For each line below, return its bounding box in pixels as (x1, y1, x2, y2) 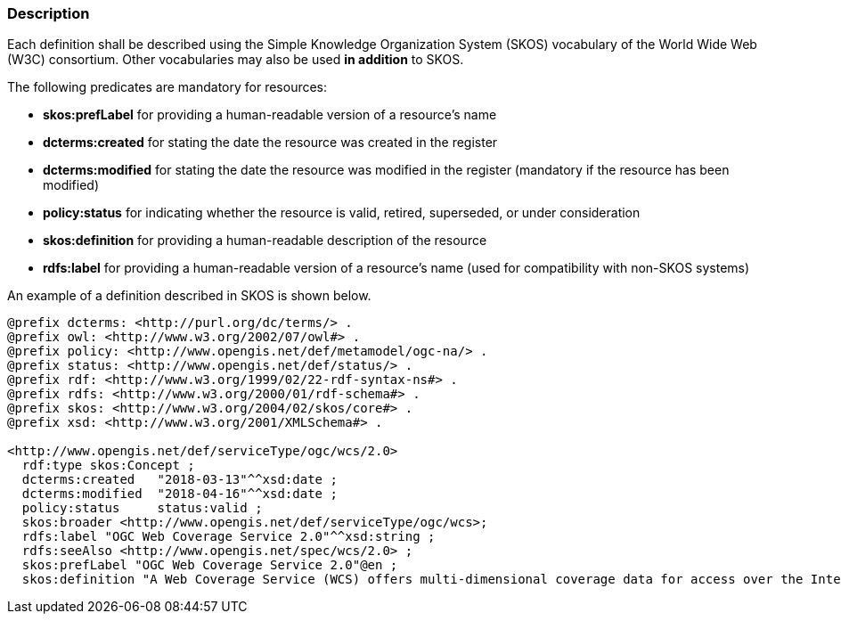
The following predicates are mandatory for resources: (7, 79, 328, 95)
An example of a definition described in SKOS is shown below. (7, 288, 372, 304)
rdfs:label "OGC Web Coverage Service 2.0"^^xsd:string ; (21, 529, 436, 544)
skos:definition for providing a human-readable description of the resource (43, 233, 487, 249)
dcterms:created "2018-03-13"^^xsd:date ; (21, 472, 338, 487)
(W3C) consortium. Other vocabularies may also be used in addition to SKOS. (7, 52, 464, 68)
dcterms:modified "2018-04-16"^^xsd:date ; (21, 486, 338, 502)
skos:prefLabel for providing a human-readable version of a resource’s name (43, 107, 497, 123)
